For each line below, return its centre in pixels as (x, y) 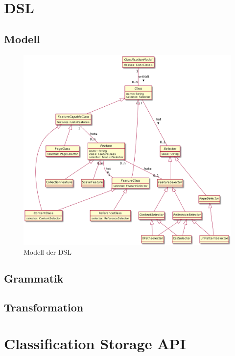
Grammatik (34, 278)
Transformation (44, 307)
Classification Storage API (95, 343)
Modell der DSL (48, 252)
